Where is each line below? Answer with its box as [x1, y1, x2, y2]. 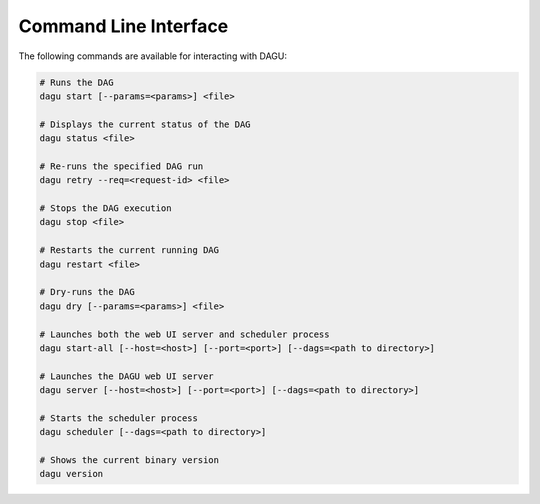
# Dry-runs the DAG [39, 286, 135, 298]
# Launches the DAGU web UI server [39, 370, 214, 382]
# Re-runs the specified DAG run [39, 160, 204, 172]
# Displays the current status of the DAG [39, 118, 251, 130]
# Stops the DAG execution [39, 203, 172, 214]
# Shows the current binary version [39, 455, 220, 466]
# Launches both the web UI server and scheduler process [39, 328, 330, 340]
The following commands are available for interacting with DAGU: [18, 50, 288, 62]
